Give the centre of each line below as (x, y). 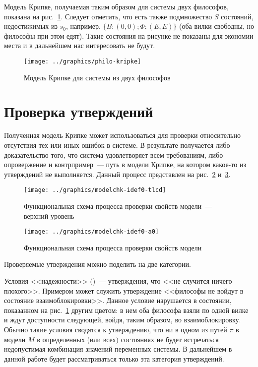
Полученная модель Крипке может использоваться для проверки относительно (122, 135)
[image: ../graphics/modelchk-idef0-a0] (92, 232)
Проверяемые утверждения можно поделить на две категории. (97, 264)
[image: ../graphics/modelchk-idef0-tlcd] (95, 190)
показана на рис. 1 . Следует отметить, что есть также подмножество (108, 16)
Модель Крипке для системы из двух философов (97, 77)
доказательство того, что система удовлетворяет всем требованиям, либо (114, 154)
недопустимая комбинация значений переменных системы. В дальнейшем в (118, 349)
